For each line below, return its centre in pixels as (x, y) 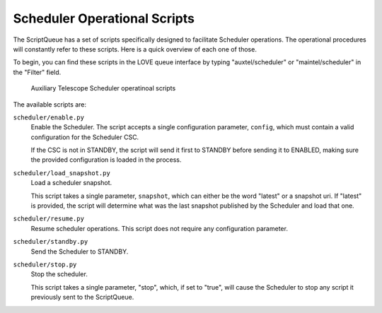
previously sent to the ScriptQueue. (82, 297)
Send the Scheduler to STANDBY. (80, 252)
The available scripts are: (50, 104)
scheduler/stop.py (45, 264)
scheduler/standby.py (51, 242)
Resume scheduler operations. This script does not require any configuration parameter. (159, 228)
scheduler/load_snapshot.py (62, 173)
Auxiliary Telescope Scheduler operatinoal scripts (103, 88)
